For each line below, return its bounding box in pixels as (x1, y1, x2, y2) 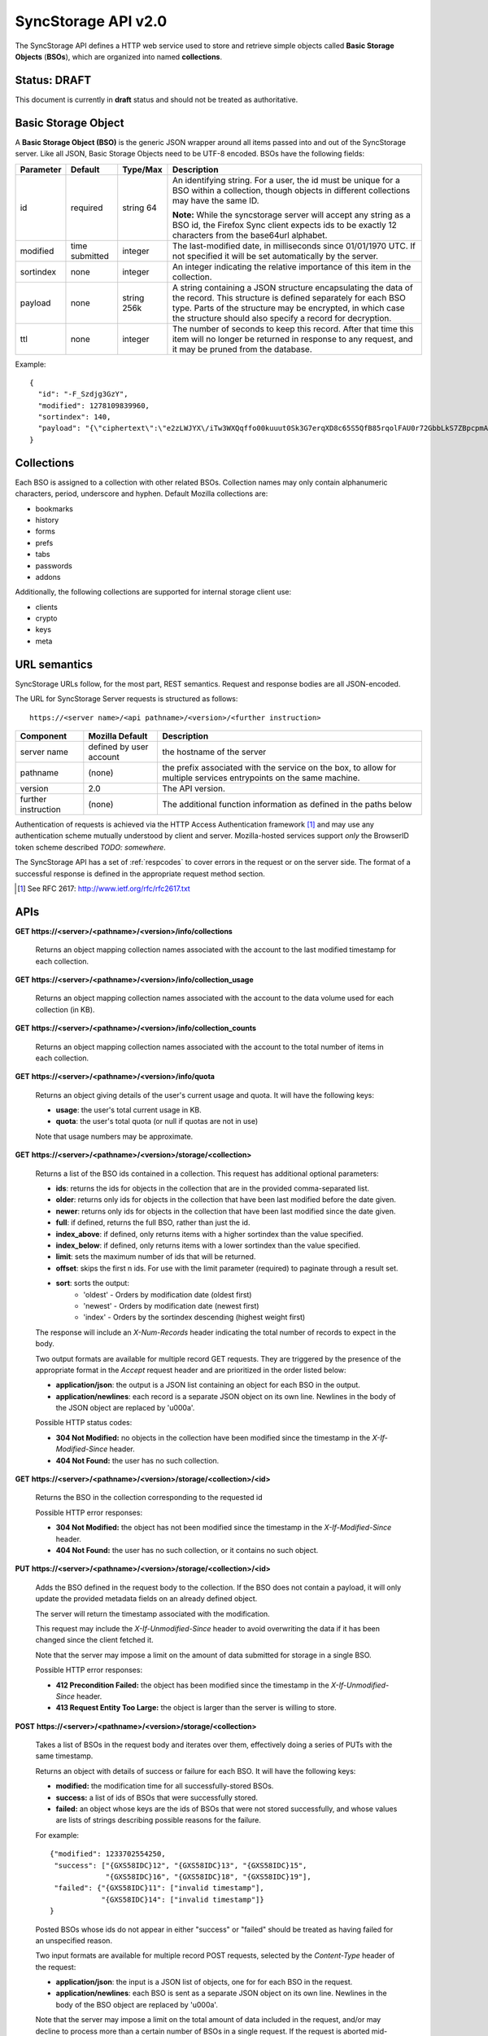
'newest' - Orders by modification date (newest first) (83, 1301, 259, 1310)
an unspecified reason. (35, 1935, 113, 1946)
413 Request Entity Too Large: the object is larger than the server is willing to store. (55, 1703, 337, 1713)
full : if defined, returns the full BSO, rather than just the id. (55, 1218, 251, 1227)
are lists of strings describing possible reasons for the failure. (55, 1815, 262, 1825)
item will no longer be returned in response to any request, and (172, 333, 414, 344)
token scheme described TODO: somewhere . (15, 842, 166, 852)
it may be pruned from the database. (172, 343, 312, 354)
